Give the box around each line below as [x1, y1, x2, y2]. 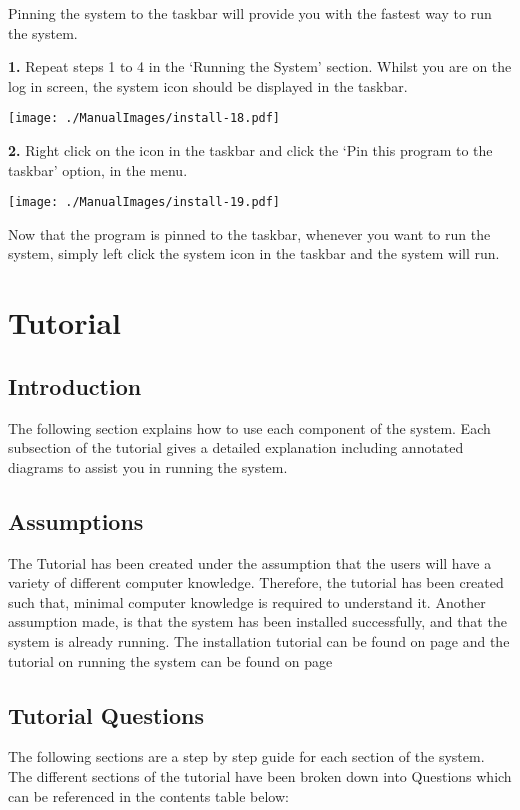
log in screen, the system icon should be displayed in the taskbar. [8, 75, 408, 96]
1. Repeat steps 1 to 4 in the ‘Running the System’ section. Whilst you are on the [8, 56, 512, 77]
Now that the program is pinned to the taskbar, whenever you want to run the [8, 223, 491, 244]
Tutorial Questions [8, 699, 205, 730]
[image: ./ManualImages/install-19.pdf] [8, 195, 281, 210]
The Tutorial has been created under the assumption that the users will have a [8, 552, 492, 573]
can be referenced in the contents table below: [8, 785, 289, 806]
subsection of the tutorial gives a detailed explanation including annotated [8, 437, 464, 458]
